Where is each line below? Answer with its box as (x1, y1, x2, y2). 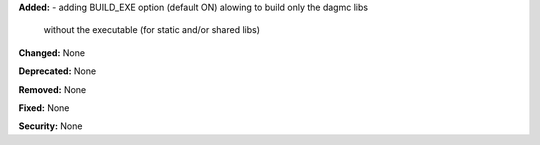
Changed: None (18, 46, 85, 59)
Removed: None (18, 83, 87, 95)
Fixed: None (18, 101, 70, 114)
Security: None (18, 120, 83, 132)
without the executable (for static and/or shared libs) (43, 24, 260, 36)
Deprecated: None (18, 65, 97, 77)
